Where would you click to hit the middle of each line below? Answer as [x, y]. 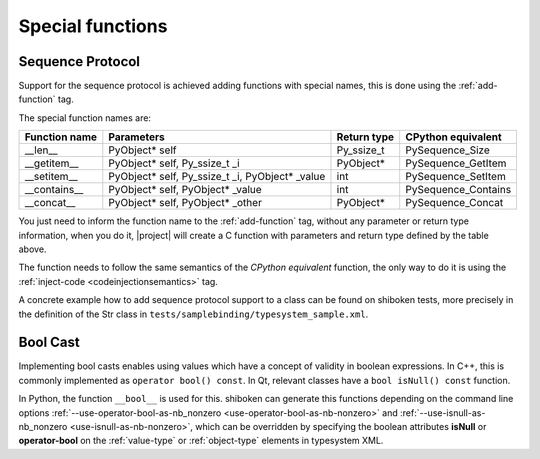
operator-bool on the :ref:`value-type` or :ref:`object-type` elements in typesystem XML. [201, 441]
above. [32, 249]
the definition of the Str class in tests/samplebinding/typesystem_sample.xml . [193, 314]
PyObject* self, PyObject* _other [185, 203]
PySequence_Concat [454, 203]
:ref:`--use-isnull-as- [443, 412]
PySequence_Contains [458, 190]
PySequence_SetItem [456, 177]
